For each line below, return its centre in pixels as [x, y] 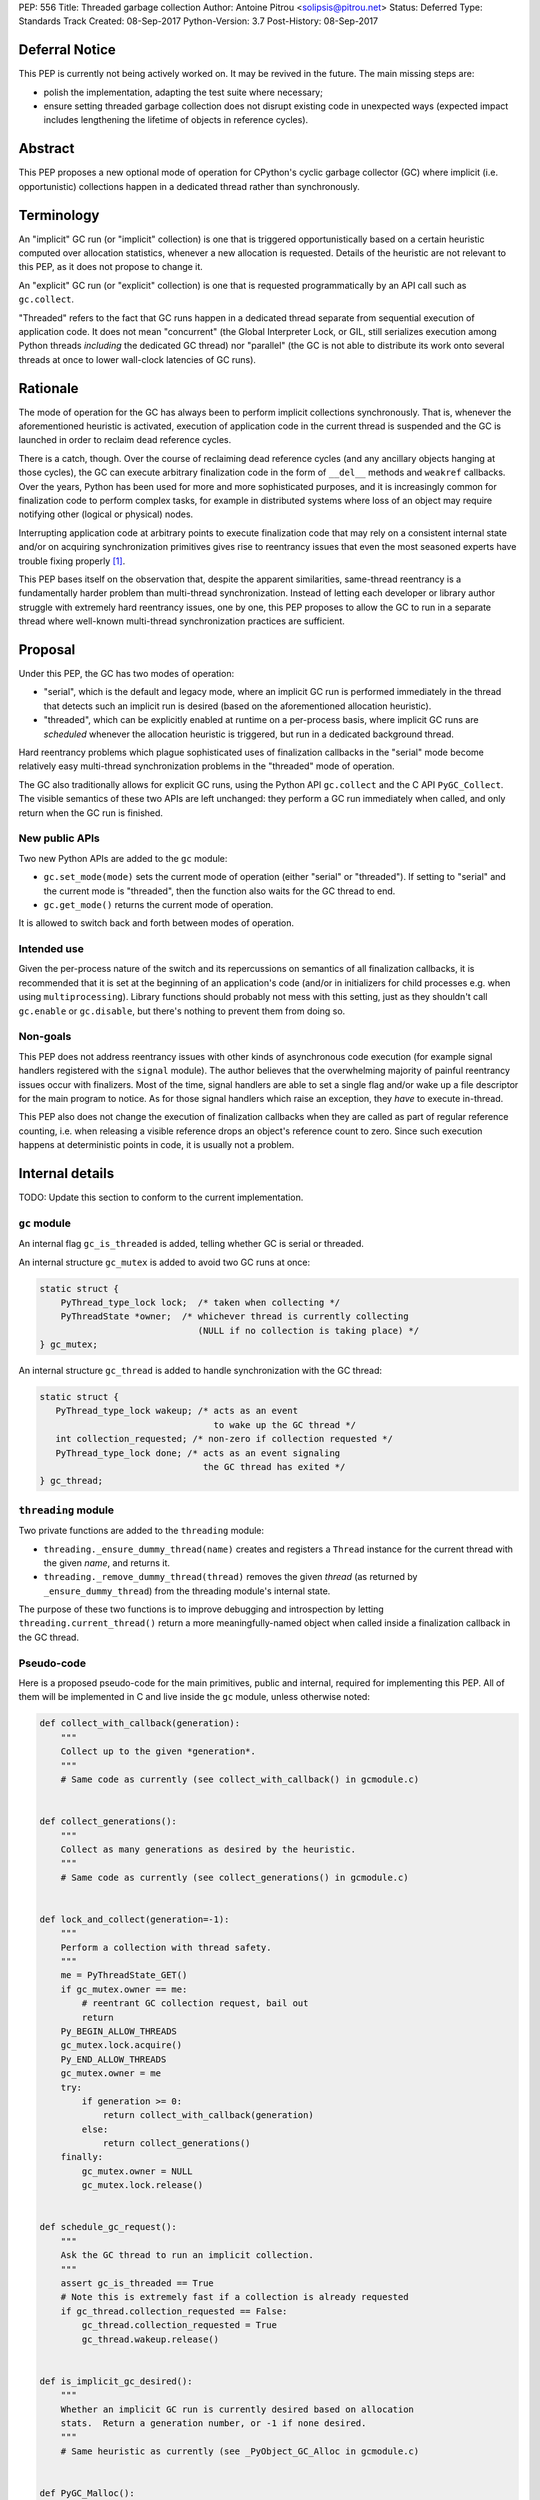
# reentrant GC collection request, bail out [195, 2003]
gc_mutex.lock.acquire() [121, 2045]
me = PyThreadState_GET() [124, 1975]
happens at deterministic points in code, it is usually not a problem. [156, 1145]
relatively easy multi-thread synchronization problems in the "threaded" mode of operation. [206, 766]
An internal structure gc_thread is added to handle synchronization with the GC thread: [200, 1371]
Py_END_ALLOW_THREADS [113, 2059]
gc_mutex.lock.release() [142, 2185]
